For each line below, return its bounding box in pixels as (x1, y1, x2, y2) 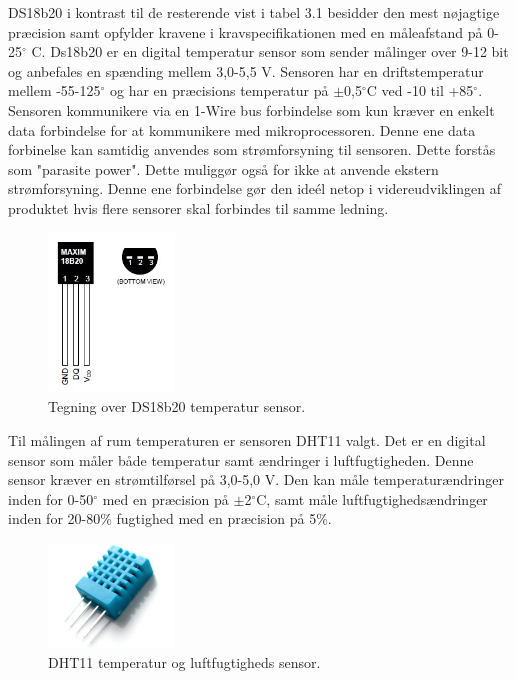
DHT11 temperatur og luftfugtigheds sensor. (48, 652, 321, 673)
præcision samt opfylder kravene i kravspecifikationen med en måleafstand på (8, 21, 483, 42)
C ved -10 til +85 (366, 80, 474, 101)
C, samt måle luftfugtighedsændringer (256, 488, 488, 509)
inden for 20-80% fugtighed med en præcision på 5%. (8, 508, 332, 529)
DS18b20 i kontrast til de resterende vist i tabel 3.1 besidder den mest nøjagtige (8, 2, 500, 22)
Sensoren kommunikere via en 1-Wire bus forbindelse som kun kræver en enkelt (8, 99, 495, 120)
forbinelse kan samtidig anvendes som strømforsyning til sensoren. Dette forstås (8, 139, 496, 160)
